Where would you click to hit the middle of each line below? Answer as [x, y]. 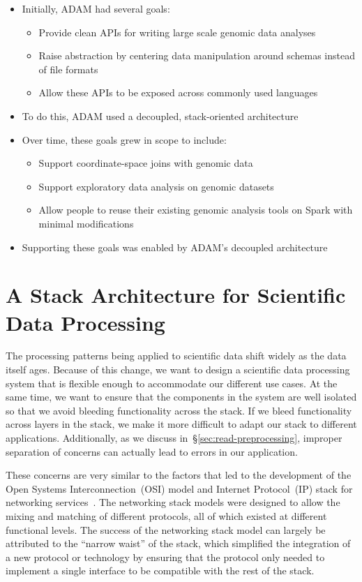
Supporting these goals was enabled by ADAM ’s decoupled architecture [175, 247]
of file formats [68, 69]
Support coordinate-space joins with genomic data [146, 163]
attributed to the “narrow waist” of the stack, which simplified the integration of [178, 543]
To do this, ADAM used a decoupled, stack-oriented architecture [160, 115]
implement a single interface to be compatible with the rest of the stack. [160, 570]
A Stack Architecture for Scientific [176, 295]
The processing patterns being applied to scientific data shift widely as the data [176, 356]
